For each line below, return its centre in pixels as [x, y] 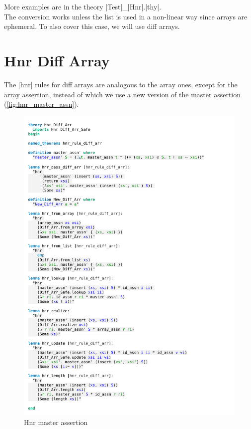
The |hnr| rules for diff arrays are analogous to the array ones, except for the [121, 84]
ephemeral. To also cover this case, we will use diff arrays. [92, 26]
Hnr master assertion [56, 422]
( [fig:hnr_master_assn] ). [42, 104]
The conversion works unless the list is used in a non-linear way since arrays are [126, 16]
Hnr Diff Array [57, 60]
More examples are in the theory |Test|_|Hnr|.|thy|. [83, 6]
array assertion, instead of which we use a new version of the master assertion [123, 94]
